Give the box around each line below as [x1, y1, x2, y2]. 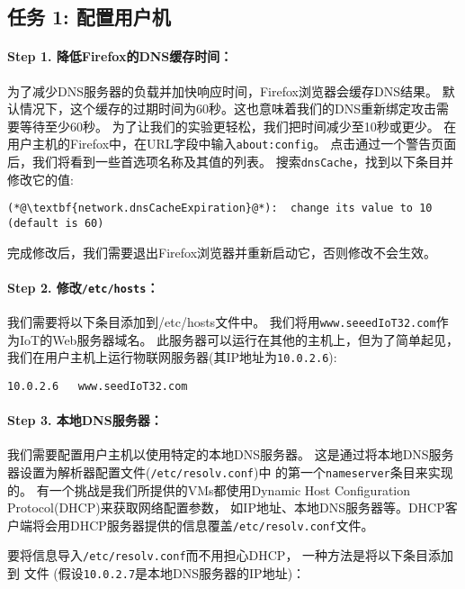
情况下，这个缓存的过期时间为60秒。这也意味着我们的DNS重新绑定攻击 [19, 99, 436, 118]
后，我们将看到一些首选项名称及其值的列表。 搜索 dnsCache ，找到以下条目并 [7, 152, 453, 171]
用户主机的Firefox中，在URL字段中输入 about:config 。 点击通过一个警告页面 [7, 134, 457, 153]
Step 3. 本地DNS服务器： [7, 411, 163, 430]
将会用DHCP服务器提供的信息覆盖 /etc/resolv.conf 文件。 [31, 515, 374, 534]
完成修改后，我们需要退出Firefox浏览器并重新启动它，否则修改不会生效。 [7, 242, 437, 261]
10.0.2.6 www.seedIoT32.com [7, 379, 188, 393]
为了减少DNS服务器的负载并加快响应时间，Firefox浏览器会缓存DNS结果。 [7, 81, 438, 100]
